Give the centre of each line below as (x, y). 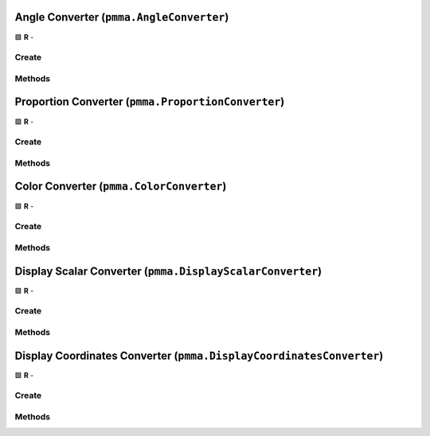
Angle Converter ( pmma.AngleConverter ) (122, 17)
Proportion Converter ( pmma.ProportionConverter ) (150, 102)
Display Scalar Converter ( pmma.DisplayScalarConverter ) (168, 271)
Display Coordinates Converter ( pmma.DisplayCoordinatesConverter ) (199, 355)
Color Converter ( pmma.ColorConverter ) (121, 187)
